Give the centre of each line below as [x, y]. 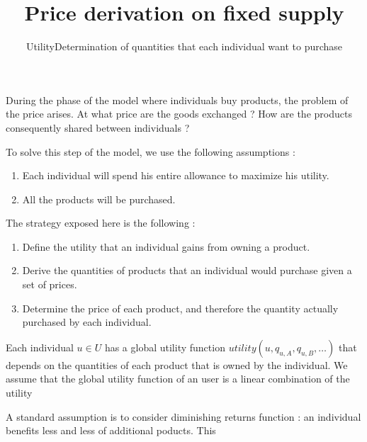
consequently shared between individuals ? [98, 127]
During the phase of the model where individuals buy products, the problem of [177, 100]
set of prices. [50, 284]
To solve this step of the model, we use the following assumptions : [151, 151]
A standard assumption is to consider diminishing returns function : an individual [183, 416]
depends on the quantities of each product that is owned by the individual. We [177, 364]
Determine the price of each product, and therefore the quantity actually [180, 308]
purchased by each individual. [87, 322]
